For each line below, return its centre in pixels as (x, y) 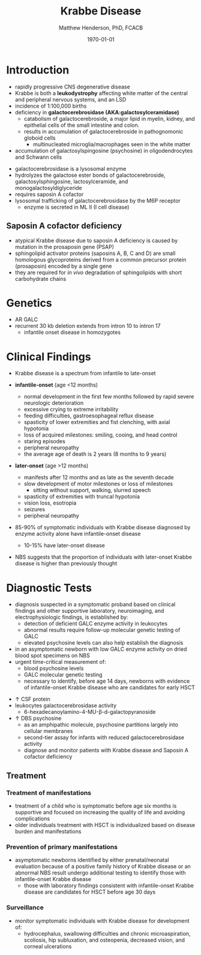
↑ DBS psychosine (38, 718)
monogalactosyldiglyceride (48, 188)
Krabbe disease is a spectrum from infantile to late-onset (85, 373)
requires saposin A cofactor (49, 194)
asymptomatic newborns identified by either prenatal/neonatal (92, 860)
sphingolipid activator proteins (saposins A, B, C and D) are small (95, 253)
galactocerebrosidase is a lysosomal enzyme (70, 168)
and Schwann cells (38, 157)
